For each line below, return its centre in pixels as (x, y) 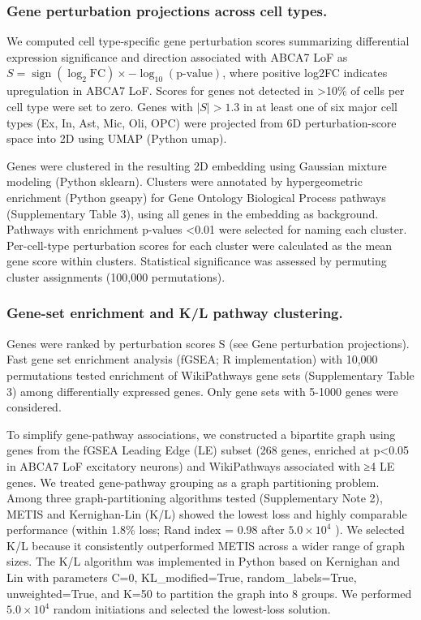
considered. (34, 407)
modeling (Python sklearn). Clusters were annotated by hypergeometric (185, 181)
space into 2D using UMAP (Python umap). (117, 138)
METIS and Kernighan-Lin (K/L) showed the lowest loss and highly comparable (207, 513)
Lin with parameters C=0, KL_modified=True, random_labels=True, (182, 577)
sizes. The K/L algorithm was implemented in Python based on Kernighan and (203, 561)
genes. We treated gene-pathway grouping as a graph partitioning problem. (193, 482)
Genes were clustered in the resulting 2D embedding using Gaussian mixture (197, 165)
